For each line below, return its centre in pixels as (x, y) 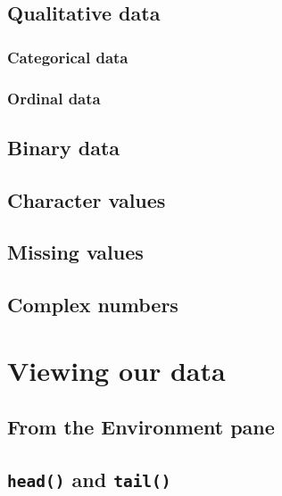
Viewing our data (116, 370)
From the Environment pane (141, 427)
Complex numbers (93, 305)
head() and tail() (89, 479)
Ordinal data (54, 98)
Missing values (75, 252)
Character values (87, 199)
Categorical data (68, 57)
